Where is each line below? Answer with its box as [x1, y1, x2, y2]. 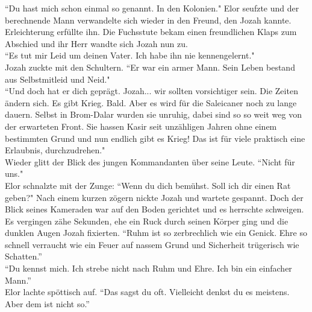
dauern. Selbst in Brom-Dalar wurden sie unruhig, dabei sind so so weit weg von [5, 108, 302, 121]
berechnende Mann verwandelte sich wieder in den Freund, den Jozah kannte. [5, 13, 292, 26]
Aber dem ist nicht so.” [5, 297, 90, 310]
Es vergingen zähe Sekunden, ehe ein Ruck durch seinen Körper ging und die [5, 214, 289, 227]
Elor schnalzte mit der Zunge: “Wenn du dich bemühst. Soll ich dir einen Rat [5, 179, 291, 191]
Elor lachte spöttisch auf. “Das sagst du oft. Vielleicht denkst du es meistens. [5, 285, 290, 298]
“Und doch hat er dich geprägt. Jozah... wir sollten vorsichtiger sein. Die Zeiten [5, 84, 298, 97]
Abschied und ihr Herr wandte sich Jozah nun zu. [5, 37, 188, 49]
